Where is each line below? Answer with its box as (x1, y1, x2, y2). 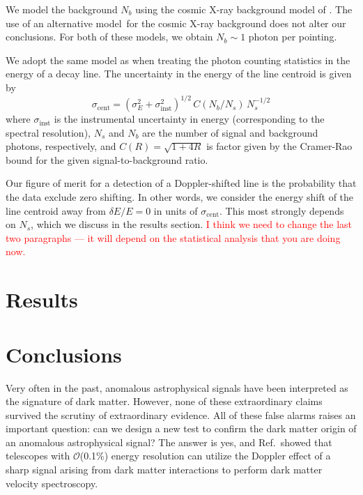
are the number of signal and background (142, 125, 318, 139)
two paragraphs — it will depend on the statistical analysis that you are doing (6, 230, 341, 245)
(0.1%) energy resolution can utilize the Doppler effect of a (79, 448, 331, 463)
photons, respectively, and (6, 139, 116, 153)
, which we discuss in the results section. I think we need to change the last (31, 217, 353, 231)
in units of (153, 203, 198, 218)
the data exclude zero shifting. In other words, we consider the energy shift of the (6, 190, 354, 204)
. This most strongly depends (219, 203, 344, 218)
